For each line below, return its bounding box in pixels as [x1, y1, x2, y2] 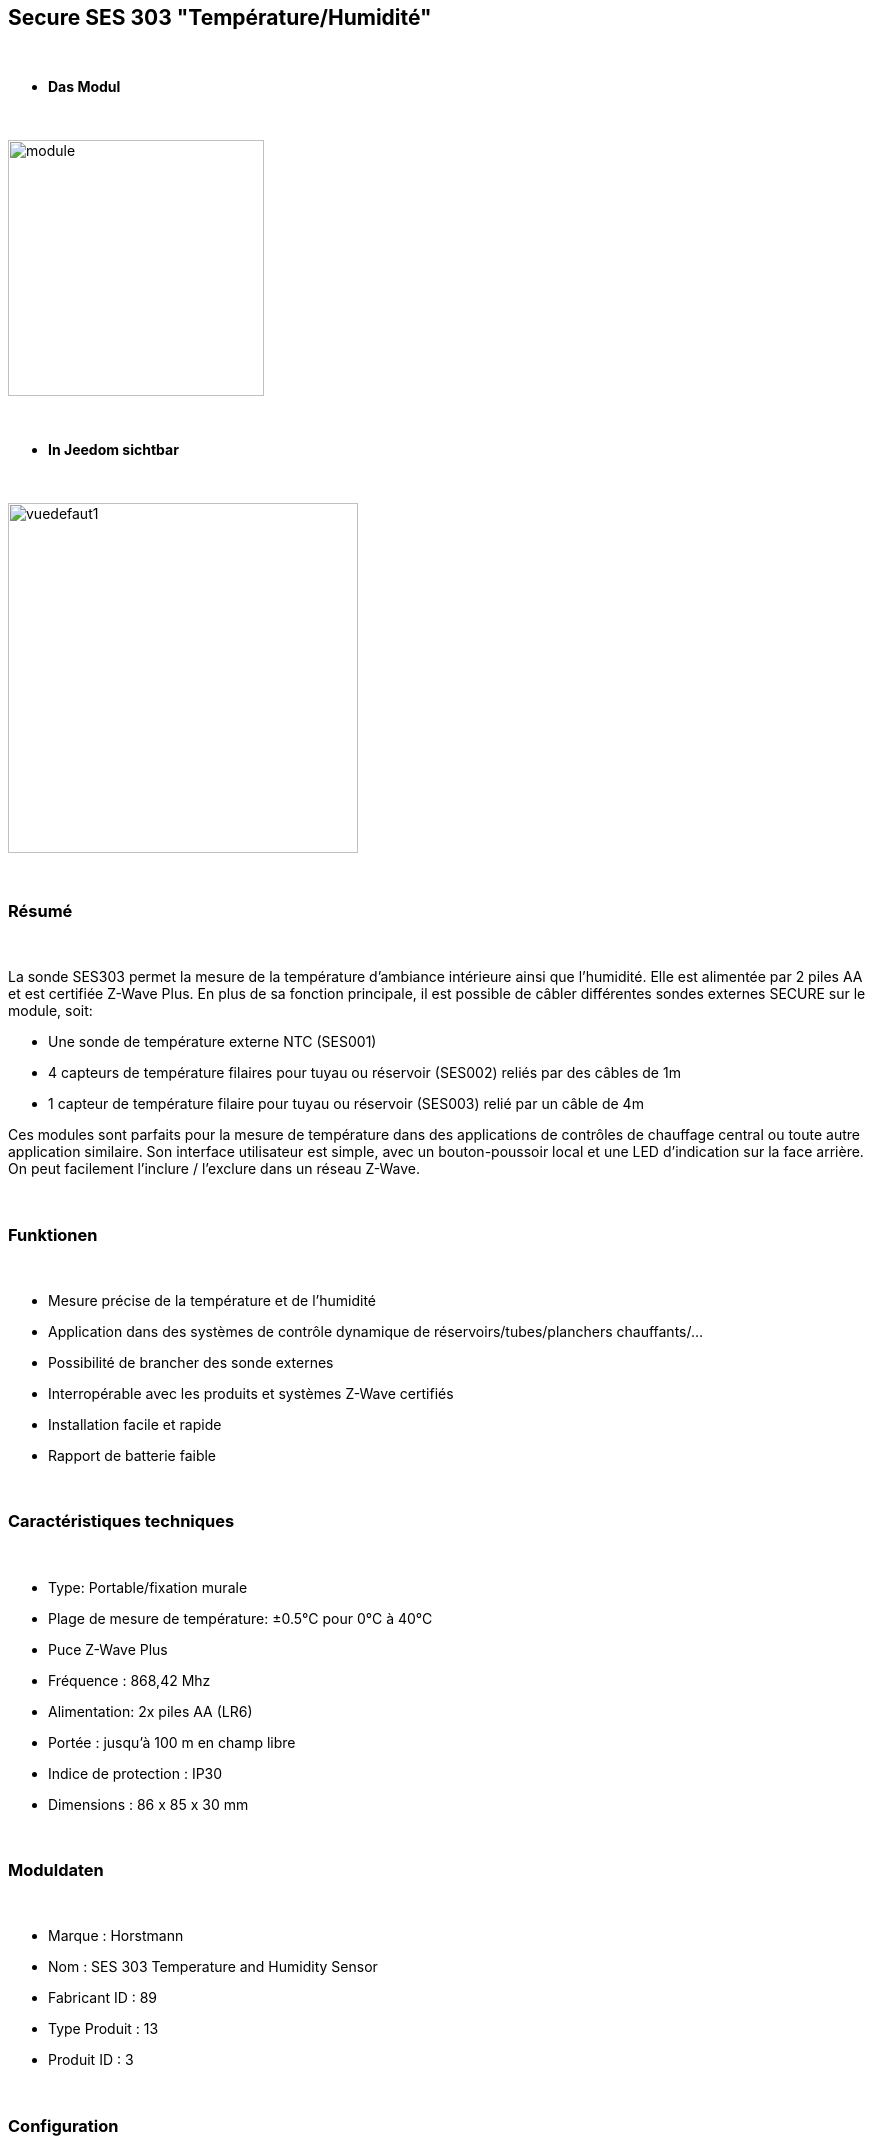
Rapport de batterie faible [48, 1446, 217, 1464]
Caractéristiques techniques [8, 1511, 235, 1532]
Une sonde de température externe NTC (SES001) [48, 1033, 377, 1051]
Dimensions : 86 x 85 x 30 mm [48, 1795, 249, 1813]
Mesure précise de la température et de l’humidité [48, 1291, 377, 1309]
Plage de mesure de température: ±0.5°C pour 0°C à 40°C [48, 1609, 433, 1627]
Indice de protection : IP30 [48, 1764, 223, 1782]
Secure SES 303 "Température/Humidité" [8, 5, 432, 30]
